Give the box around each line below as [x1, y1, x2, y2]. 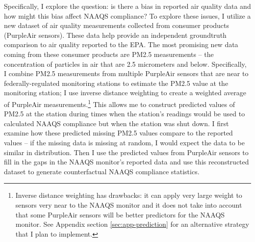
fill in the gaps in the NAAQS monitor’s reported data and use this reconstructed [4, 157, 249, 167]
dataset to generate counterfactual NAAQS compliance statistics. [4, 166, 200, 176]
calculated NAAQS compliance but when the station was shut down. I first [4, 118, 229, 128]
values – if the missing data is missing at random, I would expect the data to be [4, 137, 245, 147]
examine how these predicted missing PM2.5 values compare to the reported [4, 128, 233, 138]
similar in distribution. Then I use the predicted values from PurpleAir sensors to [4, 147, 249, 157]
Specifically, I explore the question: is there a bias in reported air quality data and [4, 1, 251, 11]
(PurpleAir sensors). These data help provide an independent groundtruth [4, 29, 227, 40]
